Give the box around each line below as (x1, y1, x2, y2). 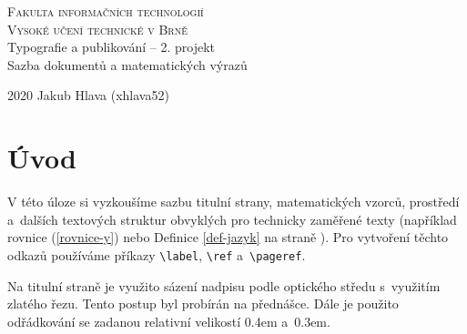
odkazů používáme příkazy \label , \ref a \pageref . (7, 245, 306, 264)
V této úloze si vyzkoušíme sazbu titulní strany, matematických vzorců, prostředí (7, 192, 460, 211)
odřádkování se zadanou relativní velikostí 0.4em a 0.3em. (7, 311, 330, 330)
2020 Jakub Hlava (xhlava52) (7, 86, 169, 105)
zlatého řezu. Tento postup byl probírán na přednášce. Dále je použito (7, 294, 399, 313)
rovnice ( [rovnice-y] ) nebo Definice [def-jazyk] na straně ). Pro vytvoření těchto (7, 228, 449, 247)
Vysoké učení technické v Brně (7, 19, 188, 38)
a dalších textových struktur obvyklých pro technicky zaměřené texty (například (7, 209, 457, 228)
